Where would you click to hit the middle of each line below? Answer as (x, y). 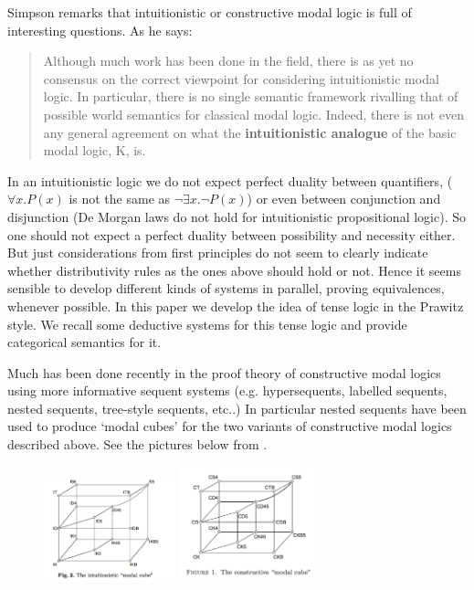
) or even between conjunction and (344, 199)
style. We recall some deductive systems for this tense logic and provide (207, 324)
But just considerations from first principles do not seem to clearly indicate (218, 253)
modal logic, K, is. (95, 150)
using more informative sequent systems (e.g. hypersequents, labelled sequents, (227, 390)
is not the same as (120, 199)
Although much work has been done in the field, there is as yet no (228, 61)
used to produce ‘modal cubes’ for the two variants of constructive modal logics (230, 426)
